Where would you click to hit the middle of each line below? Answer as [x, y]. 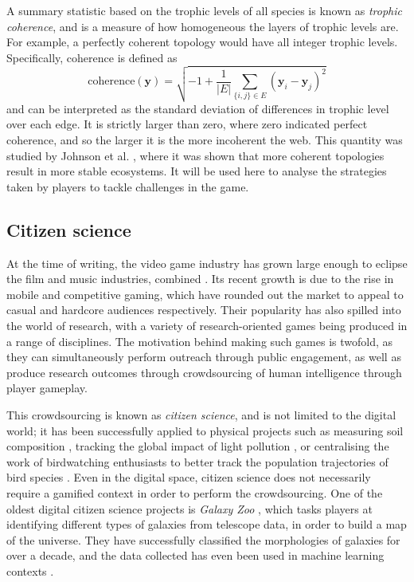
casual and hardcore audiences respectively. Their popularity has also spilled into [204, 310]
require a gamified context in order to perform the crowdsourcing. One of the [195, 492]
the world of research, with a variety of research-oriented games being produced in [207, 326]
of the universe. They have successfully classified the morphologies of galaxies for [203, 539]
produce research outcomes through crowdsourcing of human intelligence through [204, 372]
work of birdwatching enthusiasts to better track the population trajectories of [197, 461]
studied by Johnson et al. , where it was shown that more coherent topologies [195, 155]
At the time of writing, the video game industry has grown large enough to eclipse [207, 263]
